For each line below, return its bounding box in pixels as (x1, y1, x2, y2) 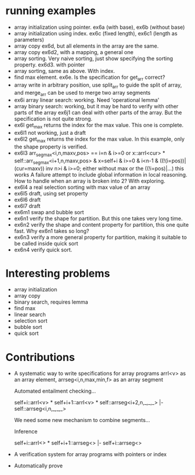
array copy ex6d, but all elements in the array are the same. (14, 42, 159, 49)
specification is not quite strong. (14, 115, 92, 122)
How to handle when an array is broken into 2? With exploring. (14, 177, 166, 184)
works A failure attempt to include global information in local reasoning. (14, 171, 188, 178)
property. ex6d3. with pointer (14, 61, 85, 68)
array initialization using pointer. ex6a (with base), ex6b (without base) (14, 24, 185, 31)
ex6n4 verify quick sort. (14, 246, 72, 253)
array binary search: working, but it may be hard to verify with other (14, 103, 179, 110)
